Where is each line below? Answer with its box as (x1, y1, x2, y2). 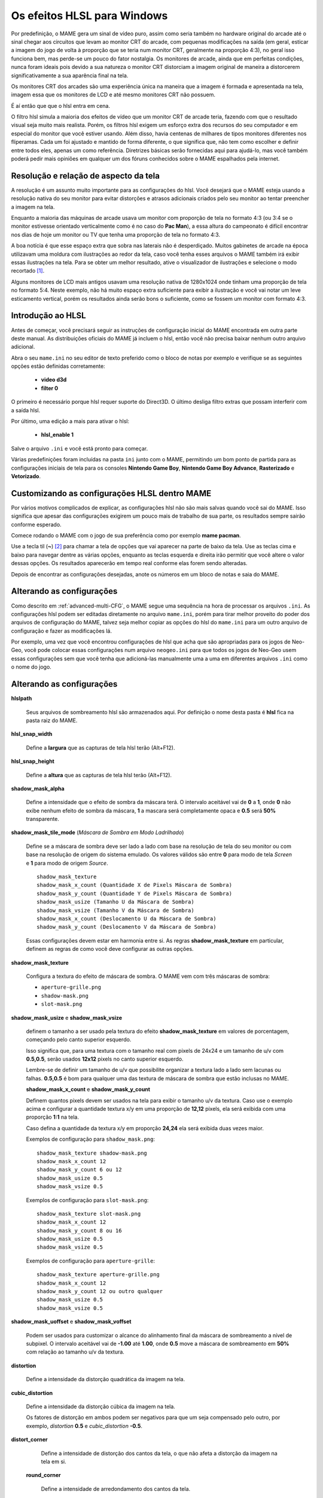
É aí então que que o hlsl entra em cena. (11, 102, 111, 109)
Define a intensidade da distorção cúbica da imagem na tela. (26, 1403, 176, 1410)
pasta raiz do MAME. (26, 717, 78, 724)
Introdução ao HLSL (11, 310, 86, 321)
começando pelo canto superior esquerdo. (26, 1036, 132, 1043)
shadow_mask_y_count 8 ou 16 (36, 1227, 122, 1234)
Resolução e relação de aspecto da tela (11, 171, 160, 181)
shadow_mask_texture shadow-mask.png (36, 1149, 148, 1156)
